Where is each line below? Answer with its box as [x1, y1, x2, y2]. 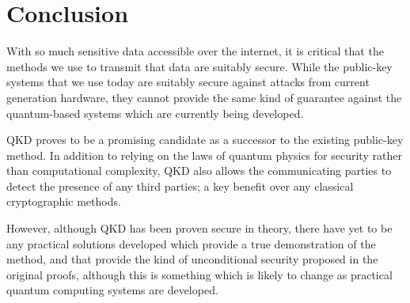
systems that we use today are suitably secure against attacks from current [6, 74, 370, 90]
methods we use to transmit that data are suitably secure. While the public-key [6, 58, 393, 74]
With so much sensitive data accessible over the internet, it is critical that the [6, 43, 384, 59]
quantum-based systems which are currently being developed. [6, 104, 304, 121]
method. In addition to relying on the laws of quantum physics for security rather [6, 146, 402, 163]
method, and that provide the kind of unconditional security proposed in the [6, 251, 378, 267]
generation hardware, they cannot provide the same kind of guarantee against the [6, 89, 402, 105]
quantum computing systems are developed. [6, 282, 218, 298]
